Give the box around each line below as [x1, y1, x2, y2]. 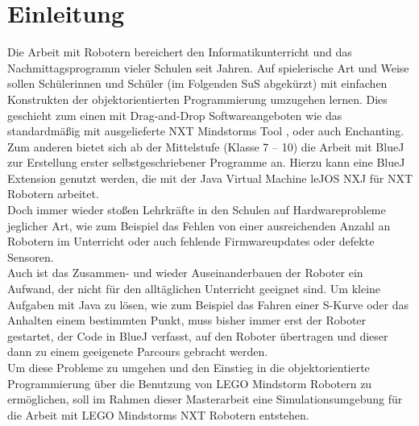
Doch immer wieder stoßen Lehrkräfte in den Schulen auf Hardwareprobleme [7, 201, 386, 218]
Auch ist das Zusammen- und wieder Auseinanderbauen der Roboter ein [7, 264, 363, 281]
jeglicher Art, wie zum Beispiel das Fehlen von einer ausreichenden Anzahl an [7, 217, 391, 234]
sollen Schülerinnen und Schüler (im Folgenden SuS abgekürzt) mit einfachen [7, 75, 388, 92]
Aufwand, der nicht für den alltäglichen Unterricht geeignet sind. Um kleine [7, 280, 381, 297]
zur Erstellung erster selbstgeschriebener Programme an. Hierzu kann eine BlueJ [7, 154, 405, 171]
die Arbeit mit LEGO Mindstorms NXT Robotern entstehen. [7, 406, 309, 423]
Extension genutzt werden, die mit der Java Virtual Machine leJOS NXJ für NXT [7, 169, 413, 186]
